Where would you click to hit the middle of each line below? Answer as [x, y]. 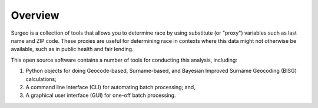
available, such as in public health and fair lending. [72, 49]
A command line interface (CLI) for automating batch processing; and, [110, 87]
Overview [35, 15]
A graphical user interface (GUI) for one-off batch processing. [101, 95]
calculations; [41, 79]
